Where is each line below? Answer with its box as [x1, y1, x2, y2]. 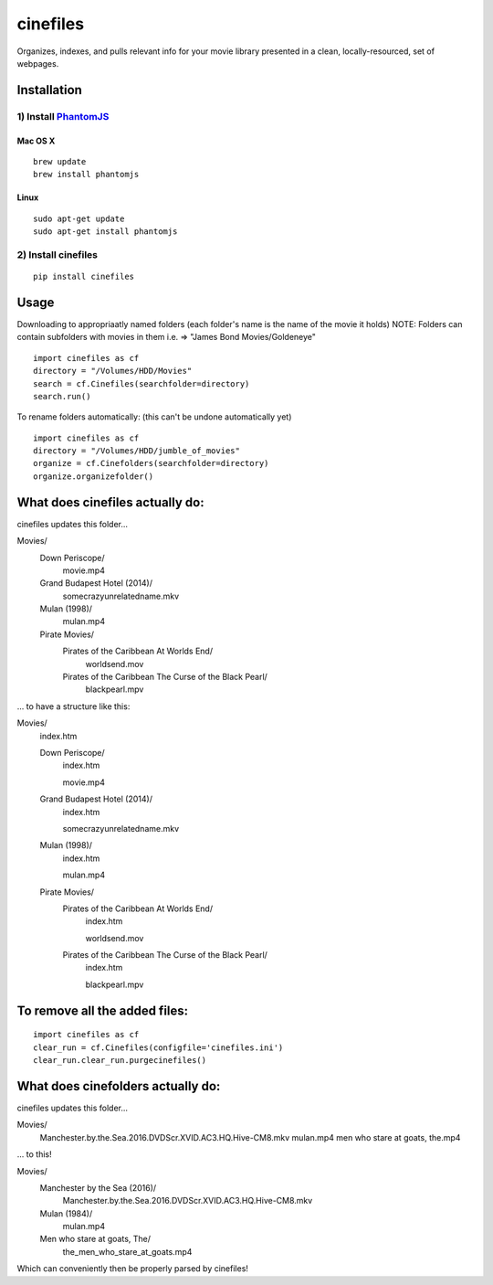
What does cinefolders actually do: [16, 1078, 221, 1094]
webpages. [16, 58, 59, 69]
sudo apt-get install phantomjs [33, 227, 178, 237]
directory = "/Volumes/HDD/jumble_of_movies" [33, 446, 241, 456]
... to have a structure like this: [16, 700, 131, 712]
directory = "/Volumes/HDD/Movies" [33, 366, 193, 377]
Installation [16, 82, 82, 98]
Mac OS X [16, 135, 56, 146]
